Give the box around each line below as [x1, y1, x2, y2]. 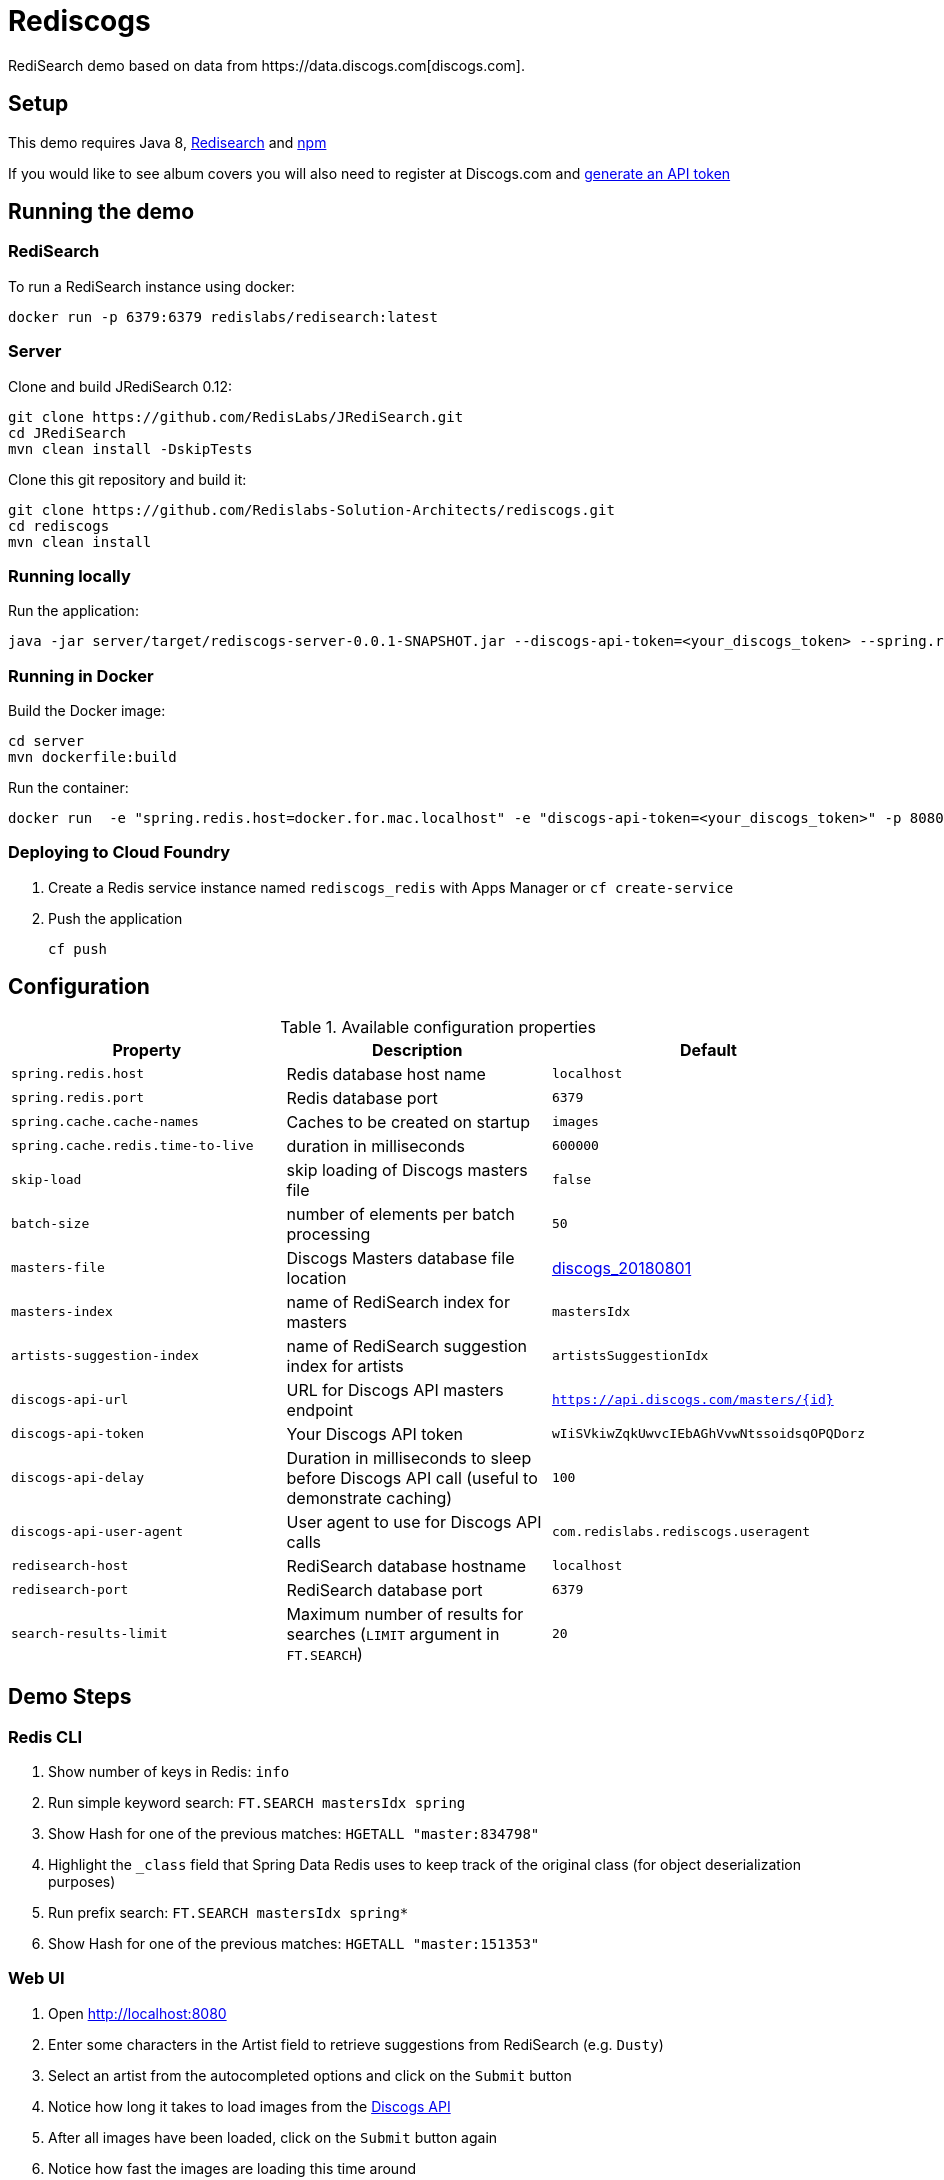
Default [680, 1039, 737, 1060]
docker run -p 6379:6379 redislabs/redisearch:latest [8, 308, 438, 325]
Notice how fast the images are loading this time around [48, 2159, 416, 2177]
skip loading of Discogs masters [286, 1159, 528, 1180]
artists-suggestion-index [11, 1348, 199, 1364]
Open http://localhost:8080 [48, 2004, 227, 2022]
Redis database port [286, 1087, 438, 1108]
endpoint [286, 1399, 354, 1420]
